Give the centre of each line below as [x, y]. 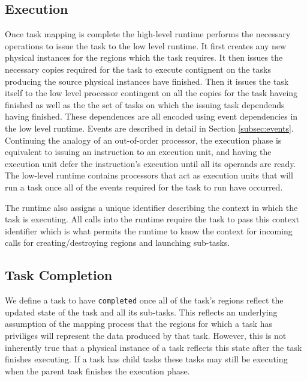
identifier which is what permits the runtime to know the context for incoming [149, 230]
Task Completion [59, 275]
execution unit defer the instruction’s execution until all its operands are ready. [151, 163]
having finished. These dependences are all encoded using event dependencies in [151, 116]
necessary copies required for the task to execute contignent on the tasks [138, 69]
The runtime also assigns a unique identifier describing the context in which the [151, 207]
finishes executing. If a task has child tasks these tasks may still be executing [146, 359]
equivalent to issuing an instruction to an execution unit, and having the [138, 152]
